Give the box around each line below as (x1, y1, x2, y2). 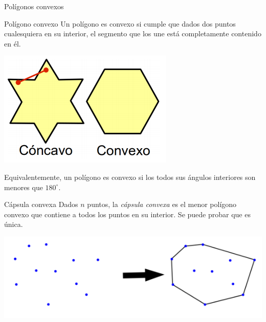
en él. (4, 38, 21, 49)
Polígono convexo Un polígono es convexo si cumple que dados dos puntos (4, 18, 236, 29)
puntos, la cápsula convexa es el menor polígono (87, 199, 237, 210)
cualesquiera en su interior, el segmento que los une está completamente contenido (4, 28, 261, 39)
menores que (4, 181, 43, 192)
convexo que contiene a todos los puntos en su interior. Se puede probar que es (4, 209, 251, 219)
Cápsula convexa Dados (4, 199, 78, 210)
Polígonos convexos (4, 1, 64, 11)
